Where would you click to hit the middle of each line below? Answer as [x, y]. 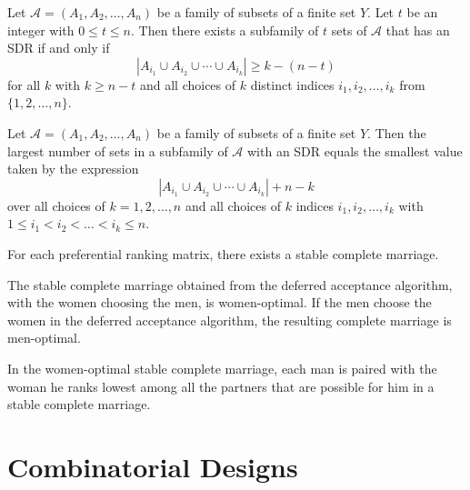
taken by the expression [73, 169]
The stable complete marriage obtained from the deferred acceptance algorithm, [230, 284]
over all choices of [56, 205]
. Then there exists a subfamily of [225, 30]
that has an [418, 30]
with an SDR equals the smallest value [355, 150]
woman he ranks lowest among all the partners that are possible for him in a [221, 386]
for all [24, 84]
